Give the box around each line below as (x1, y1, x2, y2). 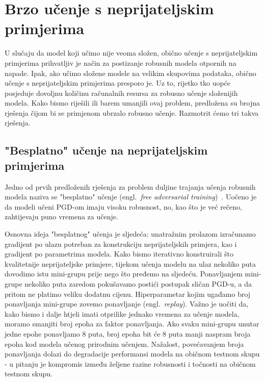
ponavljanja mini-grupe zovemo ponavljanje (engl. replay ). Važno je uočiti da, (5, 298, 249, 309)
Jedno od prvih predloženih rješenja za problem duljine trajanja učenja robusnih (5, 181, 256, 192)
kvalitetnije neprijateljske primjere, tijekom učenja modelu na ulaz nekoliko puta (5, 258, 256, 269)
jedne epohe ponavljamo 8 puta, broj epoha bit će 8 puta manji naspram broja (5, 328, 251, 339)
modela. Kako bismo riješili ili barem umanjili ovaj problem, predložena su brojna (5, 97, 260, 108)
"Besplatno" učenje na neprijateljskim (5, 142, 208, 158)
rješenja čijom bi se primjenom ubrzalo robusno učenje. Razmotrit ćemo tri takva (5, 107, 259, 118)
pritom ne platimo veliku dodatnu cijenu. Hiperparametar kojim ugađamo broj (5, 288, 251, 299)
